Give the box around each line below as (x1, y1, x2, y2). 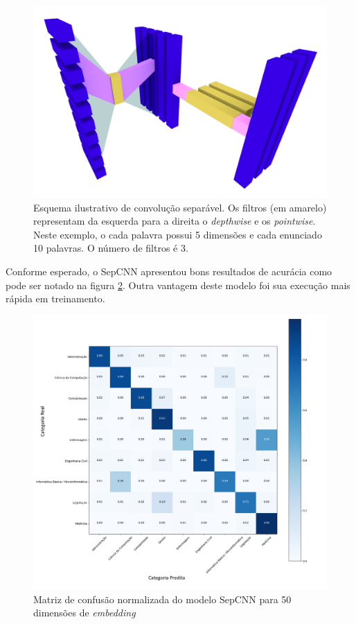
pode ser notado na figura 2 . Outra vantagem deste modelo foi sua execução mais (6, 277, 350, 292)
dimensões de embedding (33, 605, 136, 620)
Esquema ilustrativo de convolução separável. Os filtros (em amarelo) (33, 200, 327, 214)
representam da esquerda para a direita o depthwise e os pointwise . (33, 214, 316, 228)
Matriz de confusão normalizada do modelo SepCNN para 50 (33, 591, 292, 606)
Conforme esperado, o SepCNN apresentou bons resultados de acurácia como (6, 263, 332, 278)
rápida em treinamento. (6, 291, 105, 306)
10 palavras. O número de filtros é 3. (33, 241, 188, 255)
